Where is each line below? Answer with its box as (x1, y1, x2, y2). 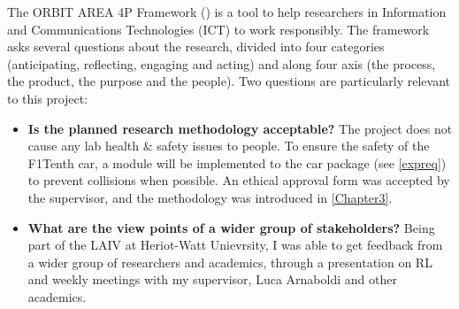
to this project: (7, 89, 88, 107)
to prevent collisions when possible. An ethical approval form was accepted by (27, 171, 450, 189)
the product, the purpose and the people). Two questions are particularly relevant (7, 72, 451, 90)
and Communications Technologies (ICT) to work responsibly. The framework (7, 19, 430, 38)
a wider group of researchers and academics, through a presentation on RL (27, 252, 432, 271)
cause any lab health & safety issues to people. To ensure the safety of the (27, 136, 430, 155)
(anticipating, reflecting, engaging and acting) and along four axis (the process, (7, 54, 436, 73)
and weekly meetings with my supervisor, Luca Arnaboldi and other (27, 270, 397, 289)
